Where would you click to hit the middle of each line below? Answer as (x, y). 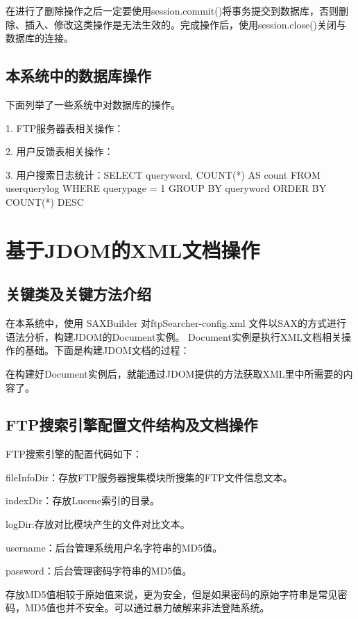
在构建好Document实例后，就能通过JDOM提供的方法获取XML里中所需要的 (174, 373)
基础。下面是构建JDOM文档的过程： (107, 350)
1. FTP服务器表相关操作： (65, 128)
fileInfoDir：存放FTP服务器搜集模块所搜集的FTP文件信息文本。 (149, 477)
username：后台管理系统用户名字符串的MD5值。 (114, 547)
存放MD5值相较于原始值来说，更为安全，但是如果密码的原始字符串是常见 (172, 594)
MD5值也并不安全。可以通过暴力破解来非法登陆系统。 (147, 608)
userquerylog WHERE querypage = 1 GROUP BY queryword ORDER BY (166, 188)
